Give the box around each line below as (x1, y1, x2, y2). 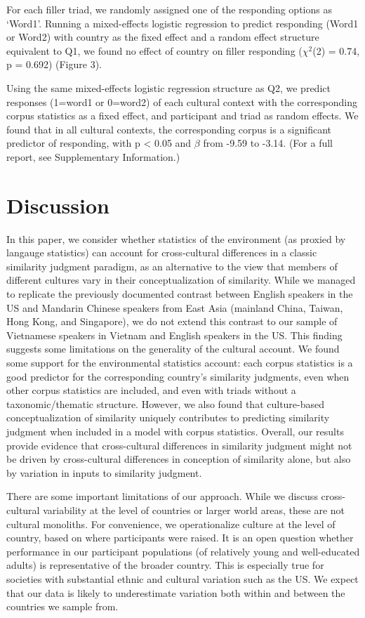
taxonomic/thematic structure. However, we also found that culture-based (6, 396, 325, 411)
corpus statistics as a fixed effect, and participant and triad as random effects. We (6, 108, 359, 123)
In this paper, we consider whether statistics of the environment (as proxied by (6, 231, 346, 246)
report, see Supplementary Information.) (6, 149, 180, 164)
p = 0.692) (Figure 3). (6, 57, 102, 72)
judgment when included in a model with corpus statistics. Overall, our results (6, 423, 344, 438)
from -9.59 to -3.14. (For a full (203, 136, 333, 150)
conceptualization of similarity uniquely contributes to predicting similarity (6, 410, 330, 425)
